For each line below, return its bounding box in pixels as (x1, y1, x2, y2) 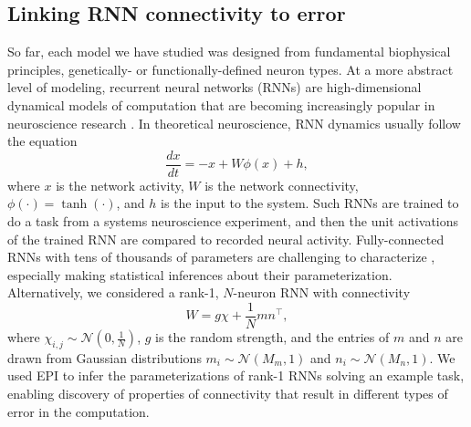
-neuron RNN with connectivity (233, 283, 411, 302)
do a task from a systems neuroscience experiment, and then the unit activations (7, 212, 459, 231)
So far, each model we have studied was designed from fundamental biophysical (7, 42, 451, 61)
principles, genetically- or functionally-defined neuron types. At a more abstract (7, 59, 454, 78)
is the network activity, (56, 175, 184, 194)
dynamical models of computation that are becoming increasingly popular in (7, 95, 435, 114)
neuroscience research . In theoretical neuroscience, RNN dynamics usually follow (7, 113, 461, 132)
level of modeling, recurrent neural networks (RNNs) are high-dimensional (7, 78, 422, 97)
